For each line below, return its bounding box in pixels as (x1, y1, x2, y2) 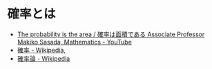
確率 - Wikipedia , (17, 46, 66, 54)
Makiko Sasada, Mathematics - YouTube (17, 38, 133, 46)
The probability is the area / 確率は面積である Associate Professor (17, 30, 205, 38)
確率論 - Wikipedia (17, 54, 70, 62)
